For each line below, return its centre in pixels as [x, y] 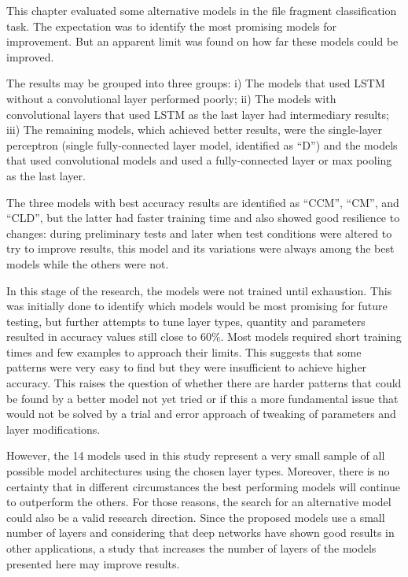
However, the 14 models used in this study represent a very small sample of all [196, 455]
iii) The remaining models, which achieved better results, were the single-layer [195, 129]
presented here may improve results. [93, 563]
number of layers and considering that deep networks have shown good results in [200, 533]
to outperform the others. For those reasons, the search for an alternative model [199, 502]
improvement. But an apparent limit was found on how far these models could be [202, 41]
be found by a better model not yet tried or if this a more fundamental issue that [202, 398]
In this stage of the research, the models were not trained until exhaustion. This [199, 290]
